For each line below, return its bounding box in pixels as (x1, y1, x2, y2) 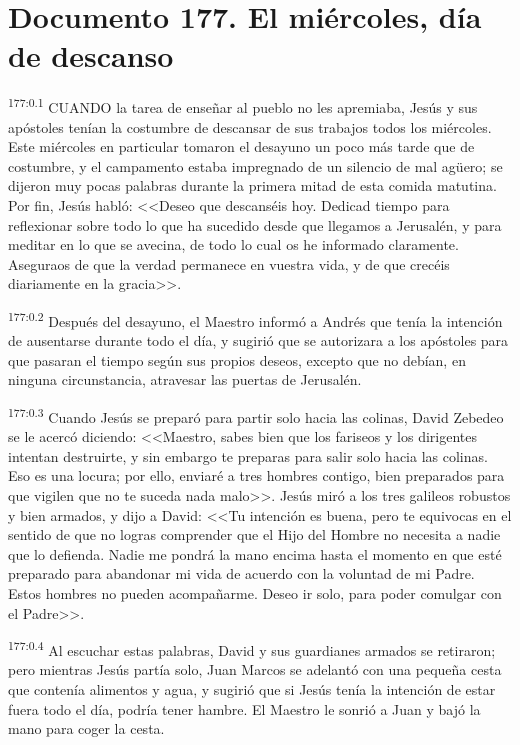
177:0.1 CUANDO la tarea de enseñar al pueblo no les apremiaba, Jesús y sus (8, 94, 478, 117)
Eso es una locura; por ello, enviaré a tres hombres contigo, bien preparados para (8, 465, 505, 486)
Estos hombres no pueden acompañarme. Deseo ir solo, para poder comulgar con (8, 582, 502, 603)
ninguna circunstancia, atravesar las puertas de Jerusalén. (8, 369, 362, 390)
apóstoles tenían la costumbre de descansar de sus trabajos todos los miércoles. (8, 116, 492, 137)
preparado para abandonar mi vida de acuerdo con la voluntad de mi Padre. (8, 563, 475, 584)
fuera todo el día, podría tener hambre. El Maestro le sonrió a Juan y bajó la (8, 698, 481, 719)
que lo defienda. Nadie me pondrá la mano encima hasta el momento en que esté (8, 543, 502, 564)
